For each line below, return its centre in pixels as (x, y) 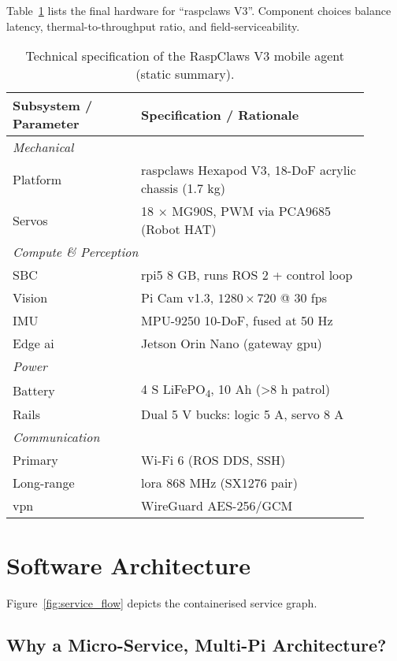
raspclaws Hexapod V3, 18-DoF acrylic (249, 170)
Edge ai (33, 343)
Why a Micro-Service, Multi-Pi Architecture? (197, 645)
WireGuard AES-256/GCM (217, 506)
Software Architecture (129, 564)
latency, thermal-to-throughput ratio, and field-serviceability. (153, 26)
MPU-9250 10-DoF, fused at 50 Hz (237, 321)
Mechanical (43, 147)
